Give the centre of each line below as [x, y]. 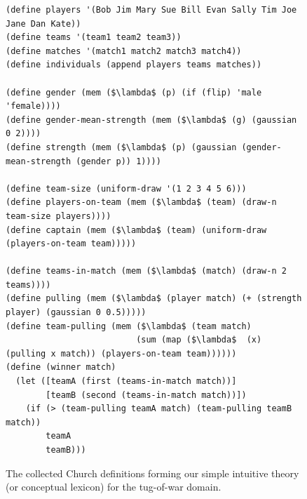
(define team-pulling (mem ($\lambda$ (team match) [129, 326]
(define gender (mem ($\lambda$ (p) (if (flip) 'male [134, 92]
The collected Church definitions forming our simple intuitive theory [152, 473]
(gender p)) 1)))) [118, 161]
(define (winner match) [61, 367]
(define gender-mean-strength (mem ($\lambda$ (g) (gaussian [151, 120]
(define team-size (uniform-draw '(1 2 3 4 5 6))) [126, 188]
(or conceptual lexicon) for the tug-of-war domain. [114, 487]
